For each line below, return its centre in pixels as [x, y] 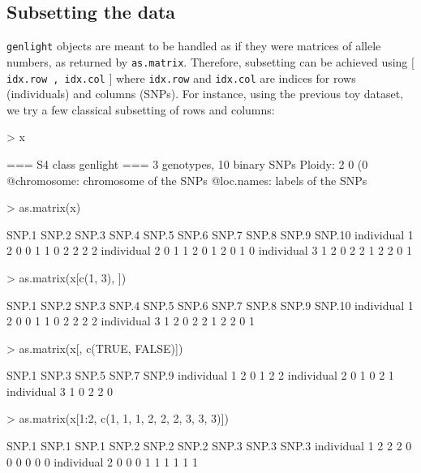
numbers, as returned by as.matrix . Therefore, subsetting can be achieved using [207, 61]
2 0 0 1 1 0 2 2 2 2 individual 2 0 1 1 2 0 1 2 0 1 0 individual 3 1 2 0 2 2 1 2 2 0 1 [210, 250]
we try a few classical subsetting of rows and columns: [141, 109]
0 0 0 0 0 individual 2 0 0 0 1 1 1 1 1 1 [103, 461]
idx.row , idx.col [56, 79]
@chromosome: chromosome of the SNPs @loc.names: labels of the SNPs [187, 180]
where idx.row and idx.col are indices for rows [236, 77]
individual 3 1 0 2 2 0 [60, 391]
